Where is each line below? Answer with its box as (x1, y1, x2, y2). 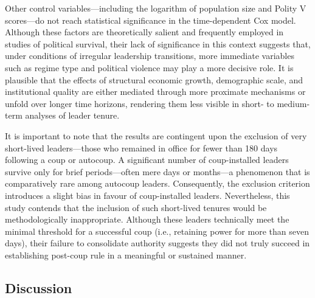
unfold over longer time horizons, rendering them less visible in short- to (5, 97, 274, 109)
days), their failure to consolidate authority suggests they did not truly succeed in (5, 237, 310, 249)
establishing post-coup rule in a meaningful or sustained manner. (5, 248, 247, 261)
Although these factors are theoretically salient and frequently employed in (5, 26, 284, 38)
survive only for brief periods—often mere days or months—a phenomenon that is (5, 165, 310, 178)
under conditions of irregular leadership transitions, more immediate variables (5, 49, 294, 62)
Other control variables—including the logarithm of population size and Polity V (5, 2, 306, 14)
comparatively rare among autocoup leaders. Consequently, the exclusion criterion (5, 177, 310, 190)
